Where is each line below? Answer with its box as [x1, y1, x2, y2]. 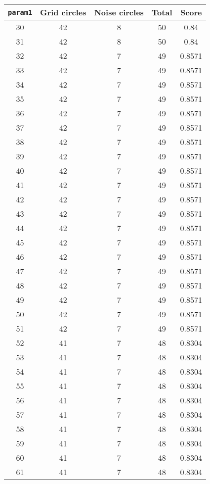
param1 [8, 8, 33, 16]
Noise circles [94, 6, 144, 18]
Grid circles [40, 6, 86, 18]
